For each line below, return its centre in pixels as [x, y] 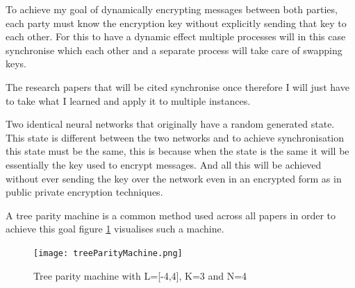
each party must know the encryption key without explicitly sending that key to [176, 23]
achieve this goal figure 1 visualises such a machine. [115, 229]
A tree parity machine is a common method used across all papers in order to [171, 215]
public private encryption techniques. [84, 192]
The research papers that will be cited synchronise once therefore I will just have [177, 86]
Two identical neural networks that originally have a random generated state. [170, 124]
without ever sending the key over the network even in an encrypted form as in [174, 178]
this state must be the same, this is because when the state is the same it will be [177, 151]
